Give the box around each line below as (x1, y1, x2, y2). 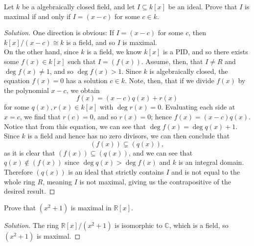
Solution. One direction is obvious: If (4, 27, 114, 38)
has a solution (66, 75, 108, 86)
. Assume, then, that (141, 56, 203, 66)
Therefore (4, 166, 33, 177)
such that (68, 56, 96, 66)
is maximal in (70, 202, 112, 212)
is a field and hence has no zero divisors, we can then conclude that (27, 131, 230, 141)
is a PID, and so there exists (162, 46, 248, 57)
